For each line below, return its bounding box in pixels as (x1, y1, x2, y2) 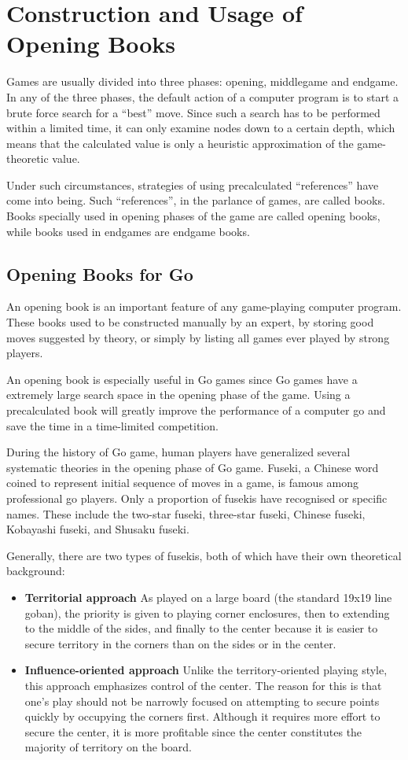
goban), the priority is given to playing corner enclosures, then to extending (24, 604, 390, 621)
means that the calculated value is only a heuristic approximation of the (6, 135, 354, 151)
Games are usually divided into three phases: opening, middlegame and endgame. (6, 73, 399, 90)
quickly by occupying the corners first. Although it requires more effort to (24, 708, 380, 725)
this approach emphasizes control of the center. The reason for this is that (24, 677, 382, 693)
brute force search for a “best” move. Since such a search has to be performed (6, 104, 380, 120)
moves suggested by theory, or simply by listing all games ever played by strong (6, 329, 390, 345)
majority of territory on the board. (24, 739, 192, 755)
